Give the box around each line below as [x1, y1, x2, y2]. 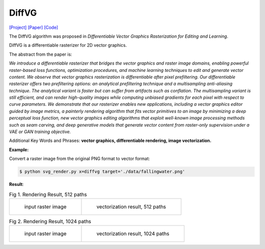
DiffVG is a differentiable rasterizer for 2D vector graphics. [9, 42, 127, 48]
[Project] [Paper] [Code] [9, 24, 58, 30]
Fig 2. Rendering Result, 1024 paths [9, 218, 92, 225]
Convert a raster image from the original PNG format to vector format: [9, 156, 150, 161]
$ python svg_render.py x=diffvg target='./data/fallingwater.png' [19, 169, 185, 175]
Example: [9, 147, 29, 153]
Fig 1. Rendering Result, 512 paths [9, 191, 87, 198]
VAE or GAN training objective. [9, 129, 71, 135]
